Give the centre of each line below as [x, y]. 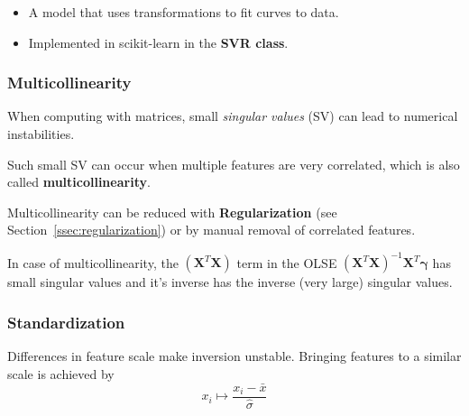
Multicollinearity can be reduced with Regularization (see [172, 212]
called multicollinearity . [79, 182]
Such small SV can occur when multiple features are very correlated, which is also [234, 164]
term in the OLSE [287, 262]
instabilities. [41, 134]
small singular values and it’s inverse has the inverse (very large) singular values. [230, 282]
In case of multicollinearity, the [93, 262]
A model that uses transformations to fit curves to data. [184, 12]
